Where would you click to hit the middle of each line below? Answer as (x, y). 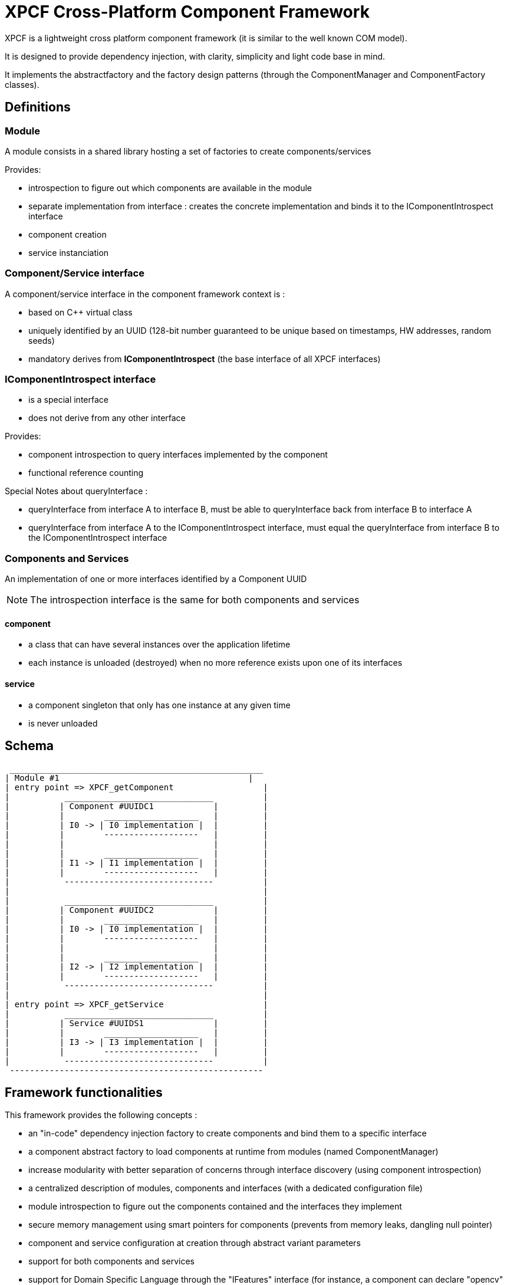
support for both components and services (111, 1261)
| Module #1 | (129, 778)
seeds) (42, 340)
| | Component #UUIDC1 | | (136, 806)
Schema (29, 746)
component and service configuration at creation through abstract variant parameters (195, 1243)
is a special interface (68, 400)
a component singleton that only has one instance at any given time (159, 705)
